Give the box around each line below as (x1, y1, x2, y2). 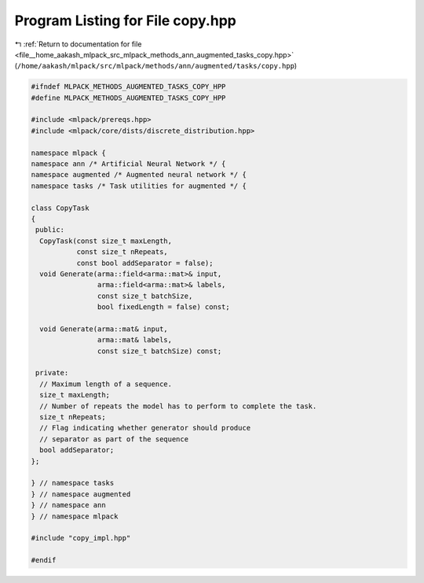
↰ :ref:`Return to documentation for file (14, 39, 142, 49)
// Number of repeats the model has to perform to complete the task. (39, 401, 317, 411)
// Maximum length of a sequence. (39, 379, 173, 389)
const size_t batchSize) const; (97, 346, 222, 356)
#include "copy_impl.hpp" (31, 533, 131, 543)
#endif (31, 555, 57, 565)
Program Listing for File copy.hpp (14, 12, 237, 29)
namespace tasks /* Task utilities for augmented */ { (31, 181, 247, 190)
